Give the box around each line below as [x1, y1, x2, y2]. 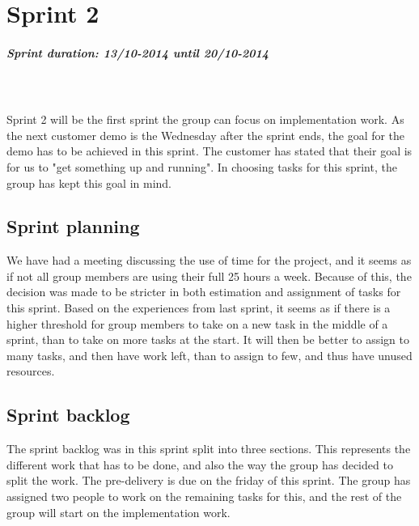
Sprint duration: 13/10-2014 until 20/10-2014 [6, 44, 269, 61]
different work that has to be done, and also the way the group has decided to [6, 456, 393, 473]
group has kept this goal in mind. [6, 174, 171, 191]
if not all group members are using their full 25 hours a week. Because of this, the [6, 267, 412, 284]
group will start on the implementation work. [6, 503, 231, 520]
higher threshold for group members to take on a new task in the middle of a [6, 315, 388, 332]
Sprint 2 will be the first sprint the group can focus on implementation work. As [6, 111, 404, 128]
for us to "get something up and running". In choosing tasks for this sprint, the [6, 158, 397, 175]
